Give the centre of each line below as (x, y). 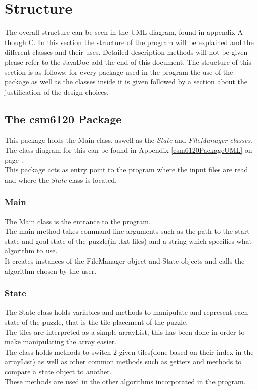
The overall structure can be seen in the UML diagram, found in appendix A (124, 32)
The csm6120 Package (63, 119)
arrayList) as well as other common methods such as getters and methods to (123, 361)
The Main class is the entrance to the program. (78, 221)
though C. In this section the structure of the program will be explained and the (129, 42)
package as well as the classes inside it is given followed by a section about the (126, 82)
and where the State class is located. (61, 179)
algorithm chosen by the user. (51, 270)
